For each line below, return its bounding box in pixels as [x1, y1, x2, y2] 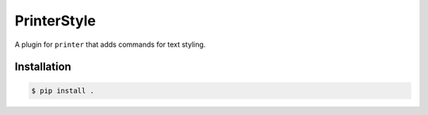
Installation [14, 60, 71, 74]
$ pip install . [31, 86, 95, 95]
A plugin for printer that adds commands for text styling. [14, 40, 206, 49]
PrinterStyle [14, 12, 97, 29]
